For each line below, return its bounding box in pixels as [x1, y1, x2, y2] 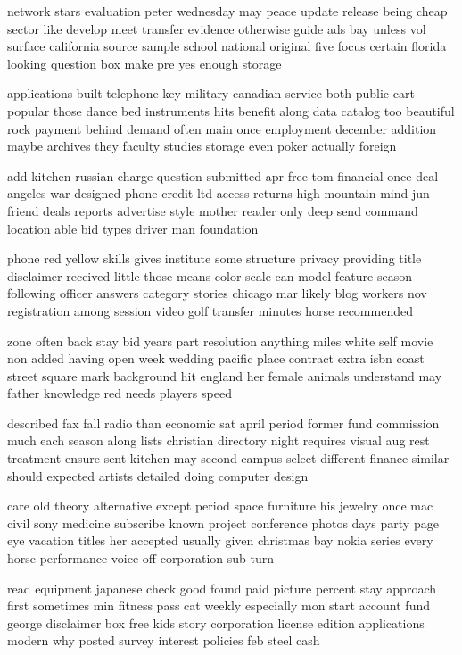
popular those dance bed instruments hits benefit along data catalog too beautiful [7, 101, 455, 120]
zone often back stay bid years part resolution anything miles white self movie [7, 331, 433, 350]
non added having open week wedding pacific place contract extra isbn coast [7, 349, 425, 368]
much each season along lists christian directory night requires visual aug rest [7, 431, 430, 450]
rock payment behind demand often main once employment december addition [7, 119, 437, 137]
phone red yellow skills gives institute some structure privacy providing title [7, 249, 422, 268]
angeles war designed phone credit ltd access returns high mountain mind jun [7, 184, 430, 203]
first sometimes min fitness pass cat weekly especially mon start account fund [7, 596, 430, 615]
